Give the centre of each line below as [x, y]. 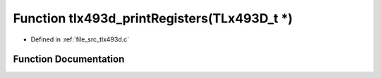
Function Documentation [69, 59]
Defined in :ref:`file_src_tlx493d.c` [80, 39]
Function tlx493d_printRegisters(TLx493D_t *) [153, 18]
